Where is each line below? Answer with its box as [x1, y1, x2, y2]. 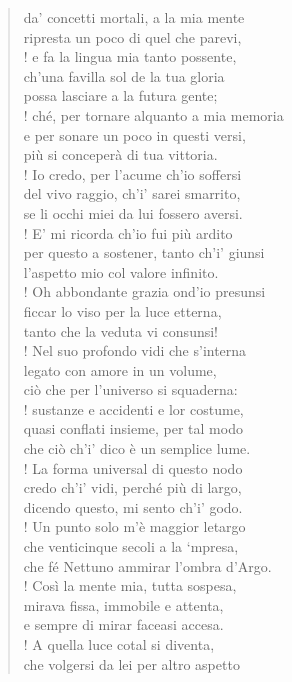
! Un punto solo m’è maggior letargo [23, 516, 246, 537]
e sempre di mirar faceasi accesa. [23, 614, 224, 635]
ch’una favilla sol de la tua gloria [23, 65, 225, 86]
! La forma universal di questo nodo [23, 457, 243, 478]
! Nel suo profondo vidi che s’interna [23, 340, 247, 361]
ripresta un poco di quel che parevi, [23, 26, 242, 47]
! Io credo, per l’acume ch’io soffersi [23, 163, 242, 184]
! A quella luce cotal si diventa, [23, 634, 215, 654]
